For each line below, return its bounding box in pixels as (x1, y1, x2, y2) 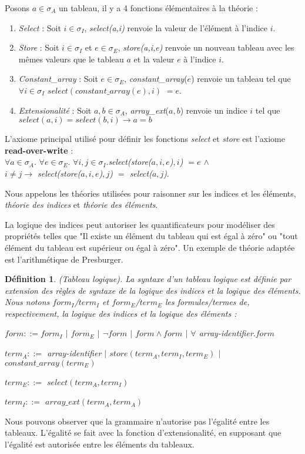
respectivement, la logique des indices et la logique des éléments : (5, 307, 237, 319)
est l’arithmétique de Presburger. (5, 253, 123, 265)
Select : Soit (18, 21, 61, 34)
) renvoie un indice (180, 104, 247, 116)
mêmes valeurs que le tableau (18, 52, 124, 65)
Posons (5, 2, 29, 14)
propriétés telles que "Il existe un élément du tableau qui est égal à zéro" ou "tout (5, 230, 298, 242)
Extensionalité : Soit (18, 104, 92, 116)
